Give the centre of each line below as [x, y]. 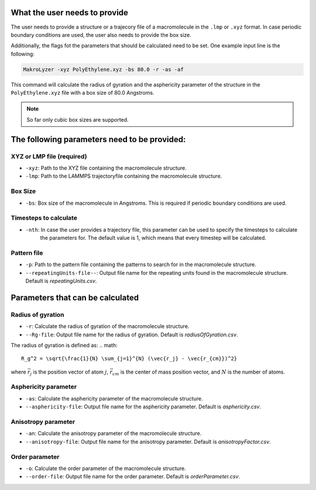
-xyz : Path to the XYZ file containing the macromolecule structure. [106, 168]
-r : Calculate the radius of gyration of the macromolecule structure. [107, 326]
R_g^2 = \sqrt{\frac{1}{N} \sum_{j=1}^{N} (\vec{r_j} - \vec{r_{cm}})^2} [129, 359]
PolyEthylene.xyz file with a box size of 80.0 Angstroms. [83, 93]
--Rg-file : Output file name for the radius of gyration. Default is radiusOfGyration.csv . [132, 334]
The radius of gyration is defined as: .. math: [64, 345]
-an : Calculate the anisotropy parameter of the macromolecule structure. [114, 433]
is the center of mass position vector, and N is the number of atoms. [202, 372]
